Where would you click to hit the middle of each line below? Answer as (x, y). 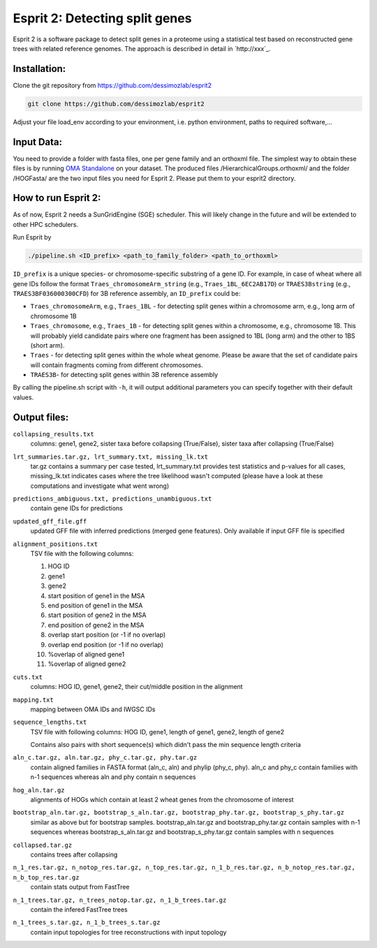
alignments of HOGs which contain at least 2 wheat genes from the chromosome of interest (162, 800)
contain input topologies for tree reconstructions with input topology (128, 932)
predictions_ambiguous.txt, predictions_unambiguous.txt (112, 499)
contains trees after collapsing (74, 854)
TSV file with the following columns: (82, 554)
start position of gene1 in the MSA (96, 595)
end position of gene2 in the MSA (96, 625)
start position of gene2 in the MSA (97, 615)
